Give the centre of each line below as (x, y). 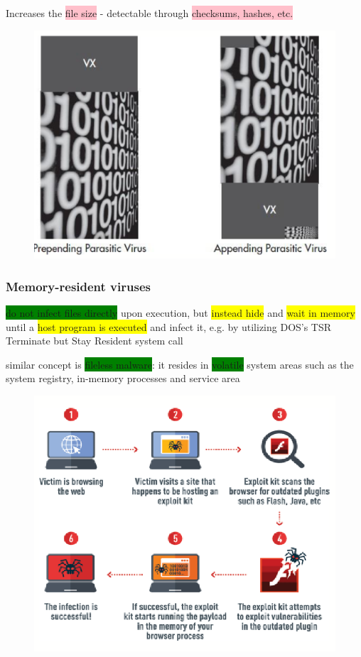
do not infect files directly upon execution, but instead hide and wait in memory (180, 313)
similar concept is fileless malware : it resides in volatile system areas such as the (180, 364)
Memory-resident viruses (78, 286)
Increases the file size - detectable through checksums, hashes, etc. (150, 13)
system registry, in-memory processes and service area (123, 378)
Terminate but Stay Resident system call (95, 341)
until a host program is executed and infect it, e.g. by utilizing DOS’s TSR (169, 326)
